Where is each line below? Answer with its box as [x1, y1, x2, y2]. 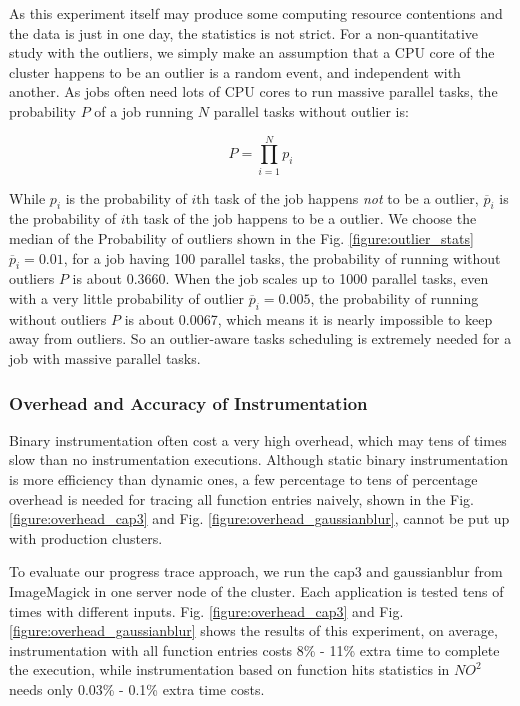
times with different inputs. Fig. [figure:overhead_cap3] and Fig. [9, 600, 404, 621]
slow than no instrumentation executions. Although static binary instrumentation [9, 449, 509, 470]
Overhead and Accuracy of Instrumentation [9, 390, 368, 415]
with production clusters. [9, 527, 163, 548]
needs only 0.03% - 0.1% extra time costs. [9, 678, 265, 699]
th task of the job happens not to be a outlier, [196, 187, 479, 208]
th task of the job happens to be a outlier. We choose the [125, 208, 477, 229]
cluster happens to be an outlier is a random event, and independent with [9, 61, 461, 82]
